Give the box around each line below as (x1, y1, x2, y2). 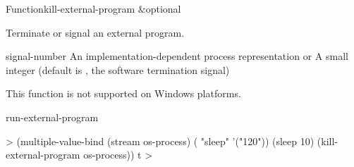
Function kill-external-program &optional (6, 1, 181, 16)
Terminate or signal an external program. (6, 25, 185, 39)
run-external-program (6, 109, 99, 124)
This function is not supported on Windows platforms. (6, 86, 241, 101)
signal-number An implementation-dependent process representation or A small (6, 49, 348, 63)
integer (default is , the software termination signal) (6, 62, 230, 77)
